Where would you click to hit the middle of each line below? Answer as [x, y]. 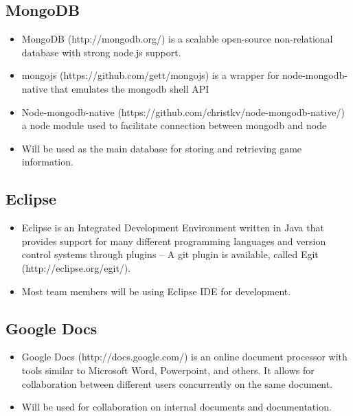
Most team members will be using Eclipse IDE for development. [156, 291]
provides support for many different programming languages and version [174, 241]
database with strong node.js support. [101, 52]
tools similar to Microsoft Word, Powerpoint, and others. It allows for [168, 370]
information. [47, 162]
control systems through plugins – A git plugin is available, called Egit [170, 254]
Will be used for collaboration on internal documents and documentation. [176, 407]
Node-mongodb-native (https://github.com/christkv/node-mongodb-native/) [183, 112]
